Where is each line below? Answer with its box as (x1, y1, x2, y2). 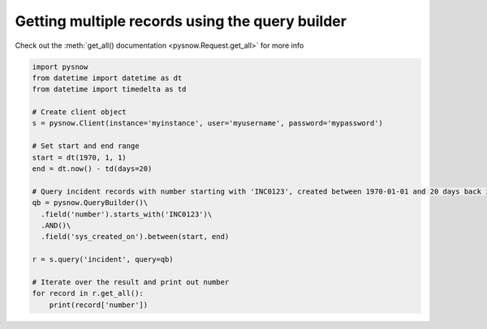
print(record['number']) (49, 300, 149, 310)
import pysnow (32, 62, 88, 71)
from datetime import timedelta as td (32, 85, 187, 94)
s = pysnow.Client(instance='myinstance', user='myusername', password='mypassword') (32, 118, 383, 128)
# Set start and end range (32, 142, 140, 151)
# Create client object (32, 108, 127, 117)
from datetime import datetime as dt (32, 73, 183, 83)
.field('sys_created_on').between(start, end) (41, 232, 230, 241)
